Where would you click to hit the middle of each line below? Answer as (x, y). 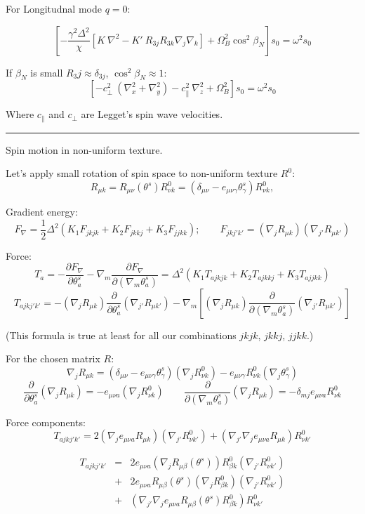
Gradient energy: (42, 212)
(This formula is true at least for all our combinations (121, 335)
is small (47, 72)
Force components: (46, 422)
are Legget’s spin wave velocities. (152, 114)
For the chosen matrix (53, 358)
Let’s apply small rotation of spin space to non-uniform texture (142, 173)
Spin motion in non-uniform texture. (84, 149)
